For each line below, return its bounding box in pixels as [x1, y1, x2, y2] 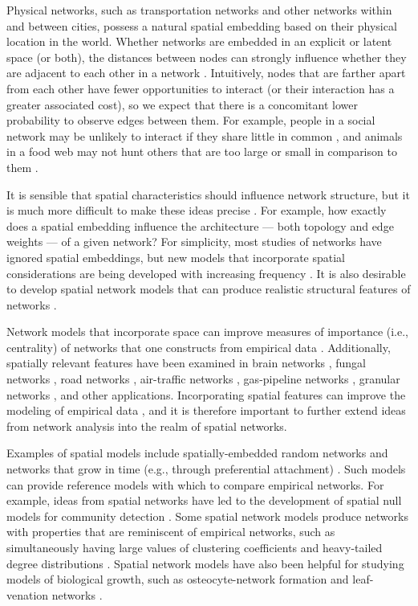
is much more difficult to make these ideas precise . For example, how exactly [6, 202, 387, 219]
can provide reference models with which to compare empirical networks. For [6, 476, 384, 493]
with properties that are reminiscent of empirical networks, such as [6, 523, 335, 540]
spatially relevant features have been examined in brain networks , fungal [6, 354, 367, 371]
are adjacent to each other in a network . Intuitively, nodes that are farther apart [6, 64, 406, 81]
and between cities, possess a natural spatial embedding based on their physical [6, 17, 397, 34]
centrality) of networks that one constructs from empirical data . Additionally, [6, 338, 391, 355]
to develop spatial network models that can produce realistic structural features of [6, 280, 411, 297]
